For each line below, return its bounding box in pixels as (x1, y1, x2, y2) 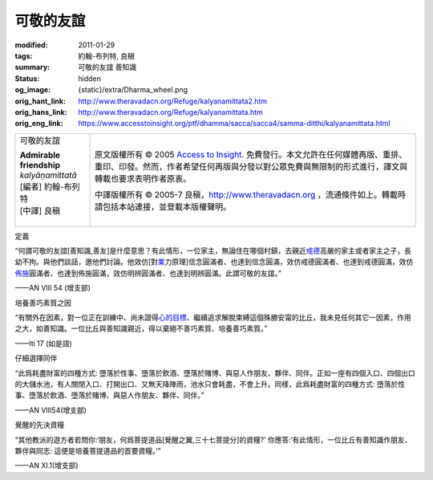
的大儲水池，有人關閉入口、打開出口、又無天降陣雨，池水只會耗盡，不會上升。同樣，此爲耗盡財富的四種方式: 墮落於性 (14, 379, 405, 388)
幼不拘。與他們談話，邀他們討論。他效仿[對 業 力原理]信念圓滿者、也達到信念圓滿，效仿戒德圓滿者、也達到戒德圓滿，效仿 (14, 257, 414, 266)
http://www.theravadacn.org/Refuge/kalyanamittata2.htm (78, 96, 268, 106)
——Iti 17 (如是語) (14, 338, 72, 348)
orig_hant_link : (14, 96, 67, 106)
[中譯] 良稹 (19, 205, 60, 216)
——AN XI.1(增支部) (14, 461, 79, 470)
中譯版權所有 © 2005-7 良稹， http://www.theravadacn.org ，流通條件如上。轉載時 (94, 189, 407, 200)
